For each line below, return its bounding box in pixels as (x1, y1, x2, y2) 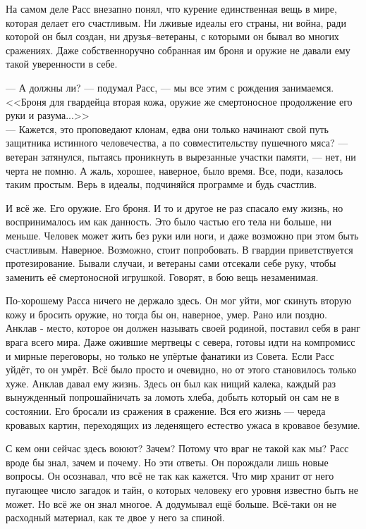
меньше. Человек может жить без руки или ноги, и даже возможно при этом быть (6, 228, 359, 242)
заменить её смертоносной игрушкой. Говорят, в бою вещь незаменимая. (6, 269, 319, 284)
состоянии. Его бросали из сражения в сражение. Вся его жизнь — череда (6, 404, 326, 418)
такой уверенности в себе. (6, 56, 118, 71)
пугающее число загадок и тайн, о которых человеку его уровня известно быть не (6, 483, 358, 497)
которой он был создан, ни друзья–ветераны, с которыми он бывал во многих (6, 29, 339, 44)
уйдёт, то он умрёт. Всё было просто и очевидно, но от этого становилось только (6, 362, 357, 377)
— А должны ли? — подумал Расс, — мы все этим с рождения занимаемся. (6, 80, 334, 94)
